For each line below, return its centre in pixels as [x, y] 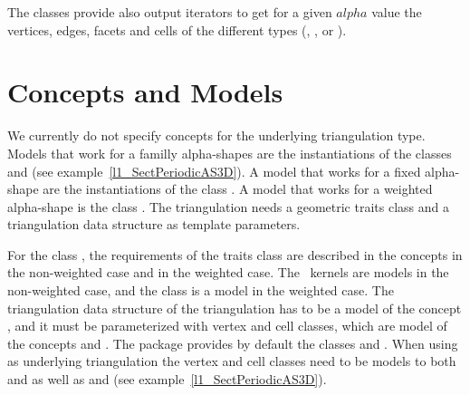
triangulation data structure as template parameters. [154, 224]
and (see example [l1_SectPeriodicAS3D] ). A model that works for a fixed [214, 171]
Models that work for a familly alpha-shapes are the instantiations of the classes [230, 153]
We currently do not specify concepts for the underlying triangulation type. [216, 135]
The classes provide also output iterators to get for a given [170, 12]
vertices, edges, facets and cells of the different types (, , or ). [177, 29]
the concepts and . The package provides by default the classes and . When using [233, 343]
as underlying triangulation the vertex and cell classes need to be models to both [232, 361]
